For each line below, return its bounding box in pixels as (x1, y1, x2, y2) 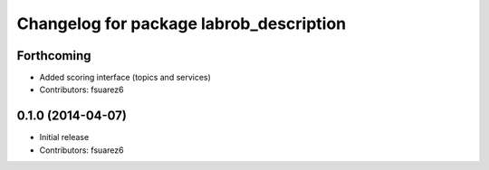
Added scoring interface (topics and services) (39, 72, 212, 83)
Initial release (39, 132, 90, 143)
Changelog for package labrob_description (16, 14, 347, 33)
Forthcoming (16, 48, 91, 63)
